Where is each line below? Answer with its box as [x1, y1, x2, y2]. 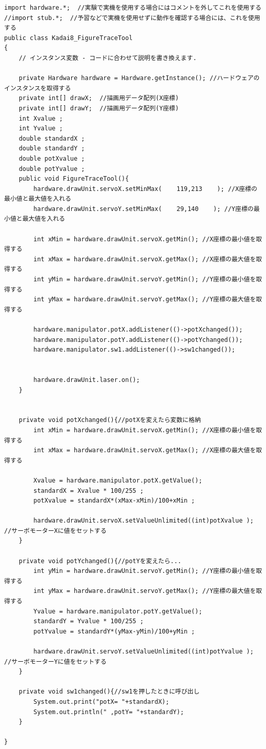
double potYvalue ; [18, 165, 85, 172]
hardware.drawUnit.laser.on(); [33, 376, 140, 383]
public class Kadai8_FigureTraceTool [4, 34, 133, 42]
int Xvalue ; [18, 114, 63, 122]
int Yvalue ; [18, 125, 63, 132]
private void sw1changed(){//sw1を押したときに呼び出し [18, 688, 200, 696]
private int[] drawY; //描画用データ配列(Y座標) [18, 104, 179, 112]
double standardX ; [18, 135, 85, 142]
